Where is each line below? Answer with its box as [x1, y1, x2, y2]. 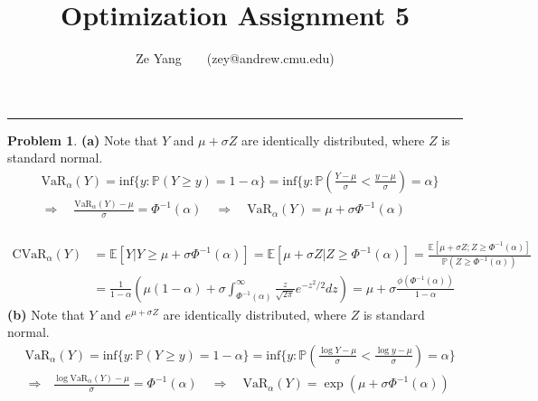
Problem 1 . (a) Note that [7, 130, 158, 149]
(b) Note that [7, 304, 85, 323]
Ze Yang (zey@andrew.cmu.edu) [136, 49, 335, 68]
